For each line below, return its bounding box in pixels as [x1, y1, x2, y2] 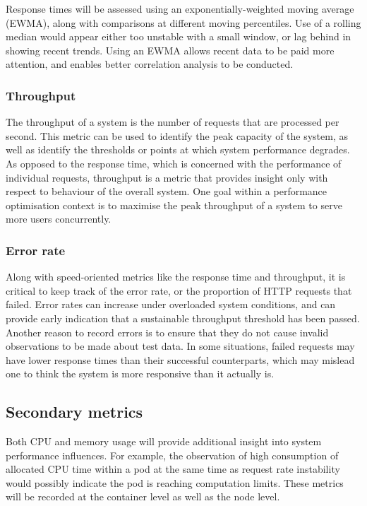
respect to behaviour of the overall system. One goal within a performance [6, 184, 327, 199]
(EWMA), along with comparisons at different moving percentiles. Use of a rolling [6, 15, 361, 30]
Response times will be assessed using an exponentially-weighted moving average [6, 1, 354, 16]
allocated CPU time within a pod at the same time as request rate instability [6, 461, 340, 476]
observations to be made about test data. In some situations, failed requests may [6, 339, 355, 353]
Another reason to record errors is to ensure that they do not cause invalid [6, 324, 329, 339]
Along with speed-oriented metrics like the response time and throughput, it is [6, 269, 346, 284]
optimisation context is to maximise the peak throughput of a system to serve [6, 197, 342, 212]
